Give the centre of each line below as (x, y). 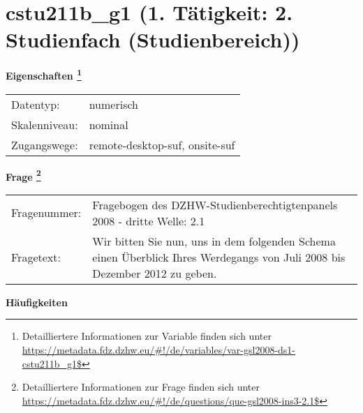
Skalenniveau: (45, 124)
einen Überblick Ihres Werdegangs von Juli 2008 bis (219, 257)
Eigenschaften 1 (44, 74)
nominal (109, 124)
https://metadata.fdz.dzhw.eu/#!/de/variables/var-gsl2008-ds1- (159, 350)
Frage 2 (23, 175)
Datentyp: (36, 104)
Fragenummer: (46, 213)
